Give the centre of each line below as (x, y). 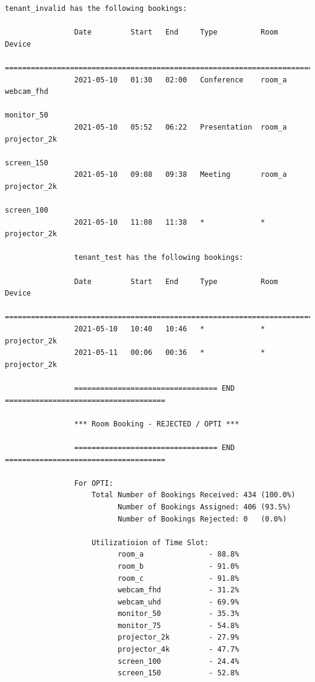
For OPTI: (94, 483)
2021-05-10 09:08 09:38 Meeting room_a (181, 175)
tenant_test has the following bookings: (159, 258)
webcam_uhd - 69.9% (178, 602)
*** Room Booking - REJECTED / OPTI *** (157, 424)
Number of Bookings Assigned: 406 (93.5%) (204, 507)
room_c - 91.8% (178, 578)
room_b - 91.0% (178, 566)
